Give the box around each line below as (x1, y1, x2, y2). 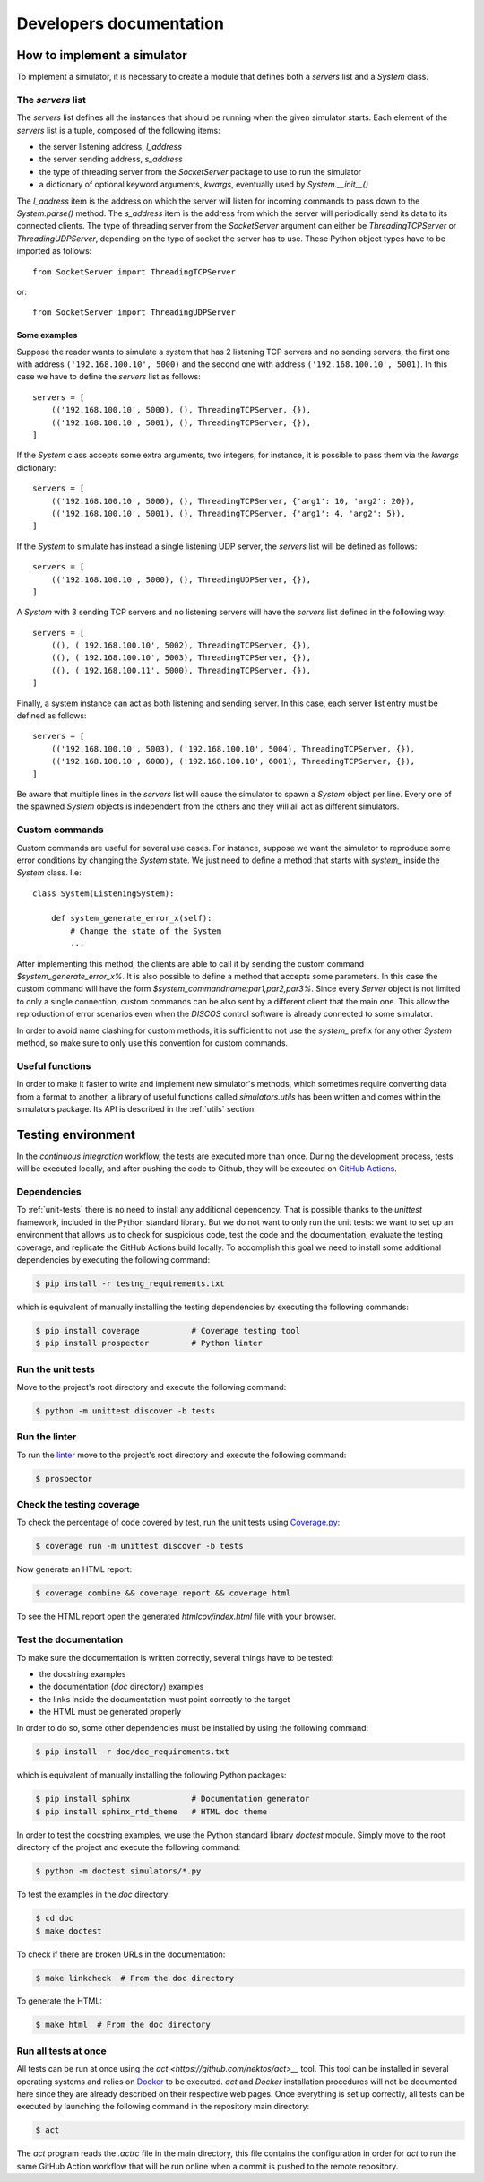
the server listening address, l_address (39, 141, 183, 152)
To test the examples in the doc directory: (16, 1889, 170, 1900)
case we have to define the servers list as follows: (16, 371, 201, 382)
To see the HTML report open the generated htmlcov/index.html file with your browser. (16, 1611, 337, 1622)
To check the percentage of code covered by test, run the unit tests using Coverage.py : (16, 1517, 341, 1528)
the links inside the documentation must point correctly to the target (39, 1693, 290, 1704)
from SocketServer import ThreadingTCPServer (32, 266, 237, 277)
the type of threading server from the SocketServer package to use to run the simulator (39, 166, 362, 177)
